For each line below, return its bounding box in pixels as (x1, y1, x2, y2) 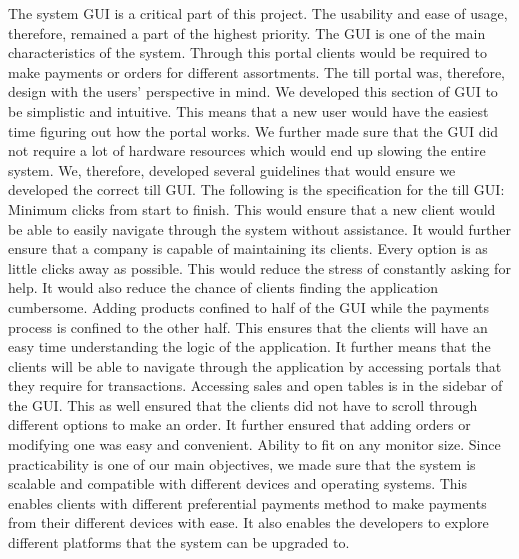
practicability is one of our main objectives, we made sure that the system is (8, 453, 476, 474)
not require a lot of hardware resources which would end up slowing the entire (8, 140, 486, 161)
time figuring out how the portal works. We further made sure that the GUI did (8, 120, 499, 141)
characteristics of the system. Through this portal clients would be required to (8, 42, 488, 63)
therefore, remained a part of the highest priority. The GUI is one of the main (8, 22, 486, 43)
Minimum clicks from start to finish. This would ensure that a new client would (8, 198, 496, 219)
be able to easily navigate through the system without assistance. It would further (8, 218, 512, 239)
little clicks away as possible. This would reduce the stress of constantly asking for (8, 257, 511, 278)
